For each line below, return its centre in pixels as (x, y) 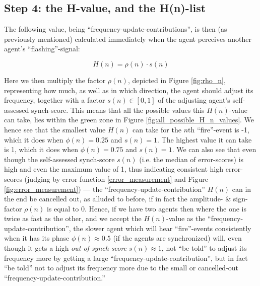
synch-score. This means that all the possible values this (118, 110)
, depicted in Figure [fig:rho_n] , (177, 80)
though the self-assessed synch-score (59, 159)
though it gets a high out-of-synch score (66, 248)
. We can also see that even (214, 149)
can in (242, 189)
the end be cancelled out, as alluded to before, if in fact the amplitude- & (118, 199)
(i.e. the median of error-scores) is (191, 159)
